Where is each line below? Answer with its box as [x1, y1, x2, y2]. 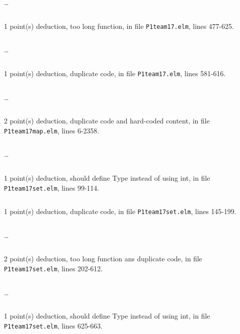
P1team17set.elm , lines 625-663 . [4, 320, 103, 331]
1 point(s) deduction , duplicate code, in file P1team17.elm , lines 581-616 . [4, 68, 226, 78]
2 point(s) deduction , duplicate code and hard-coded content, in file [4, 115, 210, 126]
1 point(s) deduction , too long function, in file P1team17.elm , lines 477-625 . [4, 20, 234, 31]
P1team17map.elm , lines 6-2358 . [4, 125, 99, 135]
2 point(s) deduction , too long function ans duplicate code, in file [4, 253, 202, 264]
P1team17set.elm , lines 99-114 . [4, 182, 99, 193]
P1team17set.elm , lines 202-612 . [4, 263, 103, 274]
